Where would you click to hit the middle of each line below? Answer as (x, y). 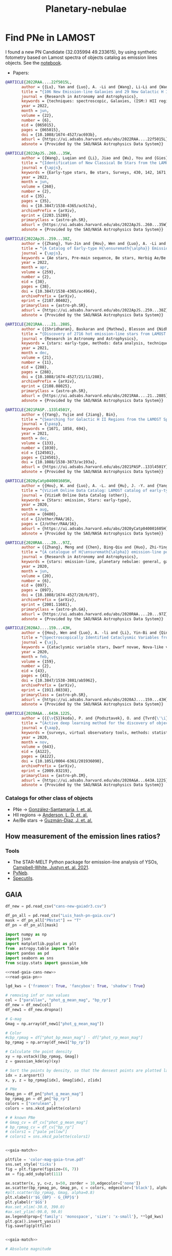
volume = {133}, (39, 443)
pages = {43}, (36, 676)
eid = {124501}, (39, 452)
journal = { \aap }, (41, 728)
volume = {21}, (37, 358)
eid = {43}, (34, 671)
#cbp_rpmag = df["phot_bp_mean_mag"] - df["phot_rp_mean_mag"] (74, 1038)
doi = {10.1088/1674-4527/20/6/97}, (60, 595)
